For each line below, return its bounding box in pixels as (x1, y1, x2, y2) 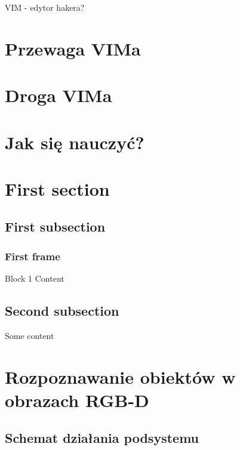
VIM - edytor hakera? (5, 1, 85, 13)
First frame (5, 248, 60, 263)
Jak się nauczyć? (5, 130, 144, 154)
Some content (5, 329, 54, 341)
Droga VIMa (5, 83, 112, 107)
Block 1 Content (5, 272, 64, 285)
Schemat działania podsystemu (5, 429, 199, 447)
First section (5, 176, 110, 201)
